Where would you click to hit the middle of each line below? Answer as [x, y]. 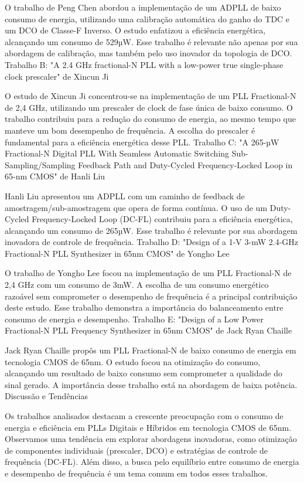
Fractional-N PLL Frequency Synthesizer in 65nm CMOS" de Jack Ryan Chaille [148, 330]
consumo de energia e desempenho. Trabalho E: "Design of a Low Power [134, 319]
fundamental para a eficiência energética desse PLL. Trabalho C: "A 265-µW [142, 142]
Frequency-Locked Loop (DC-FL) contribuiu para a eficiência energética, [162, 219]
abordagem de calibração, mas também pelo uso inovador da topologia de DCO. [148, 53]
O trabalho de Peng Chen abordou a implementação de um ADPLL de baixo [143, 7]
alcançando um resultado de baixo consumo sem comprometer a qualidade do [144, 373]
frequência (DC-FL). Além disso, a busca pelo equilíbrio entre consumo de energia [152, 462]
